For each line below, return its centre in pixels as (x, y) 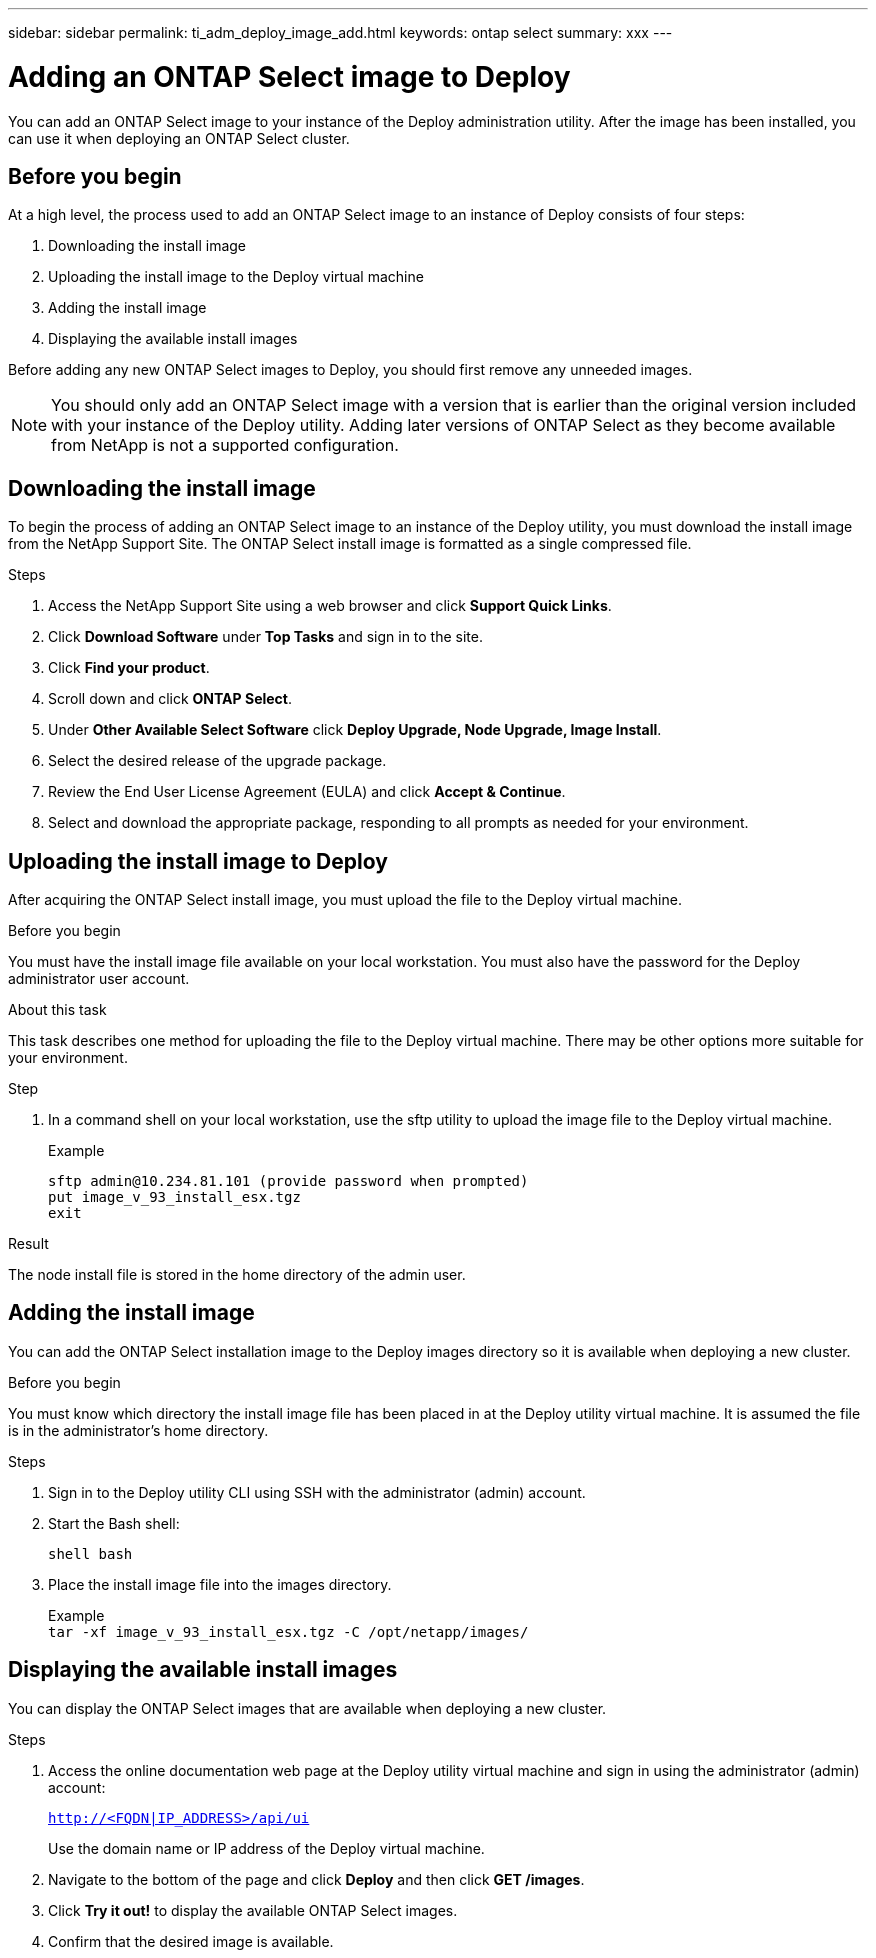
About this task (57, 1010)
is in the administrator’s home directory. (138, 1430)
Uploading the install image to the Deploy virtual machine (236, 277)
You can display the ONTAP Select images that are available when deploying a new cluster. (307, 1708)
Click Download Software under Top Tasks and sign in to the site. (266, 637)
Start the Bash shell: (114, 1523)
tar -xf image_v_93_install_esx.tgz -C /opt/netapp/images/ (288, 1631)
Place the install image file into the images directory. (220, 1584)
